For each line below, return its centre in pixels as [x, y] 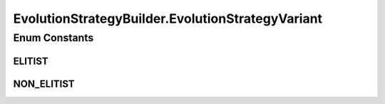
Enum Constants [53, 38]
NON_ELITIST [44, 84]
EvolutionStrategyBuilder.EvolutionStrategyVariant [168, 19]
